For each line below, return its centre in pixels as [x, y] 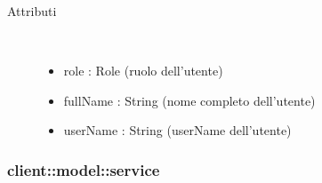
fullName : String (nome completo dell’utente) [189, 100]
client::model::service [84, 169]
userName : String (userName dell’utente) [177, 130]
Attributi [32, 11]
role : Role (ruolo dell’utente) [143, 71]
